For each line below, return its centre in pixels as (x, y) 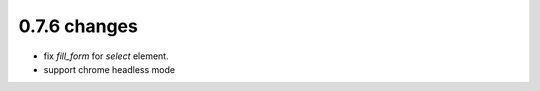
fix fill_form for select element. (106, 56)
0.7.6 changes (78, 26)
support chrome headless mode (109, 69)
